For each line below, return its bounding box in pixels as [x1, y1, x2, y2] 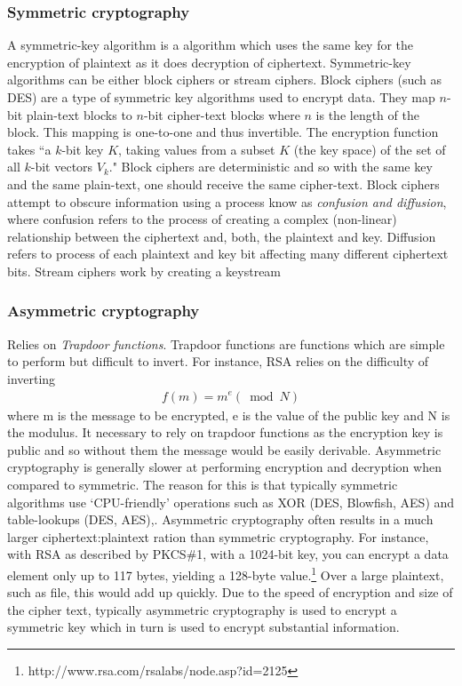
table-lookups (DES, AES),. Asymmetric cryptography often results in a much [7, 510, 434, 529]
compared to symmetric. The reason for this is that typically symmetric [7, 475, 398, 493]
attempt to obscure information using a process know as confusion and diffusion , [7, 192, 447, 211]
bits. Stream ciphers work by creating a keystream [7, 261, 282, 280]
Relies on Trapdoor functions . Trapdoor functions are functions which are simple [7, 334, 445, 353]
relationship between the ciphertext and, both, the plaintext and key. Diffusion [7, 227, 436, 245]
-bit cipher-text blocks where [143, 105, 300, 124]
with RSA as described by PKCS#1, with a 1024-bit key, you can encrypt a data [7, 545, 449, 563]
